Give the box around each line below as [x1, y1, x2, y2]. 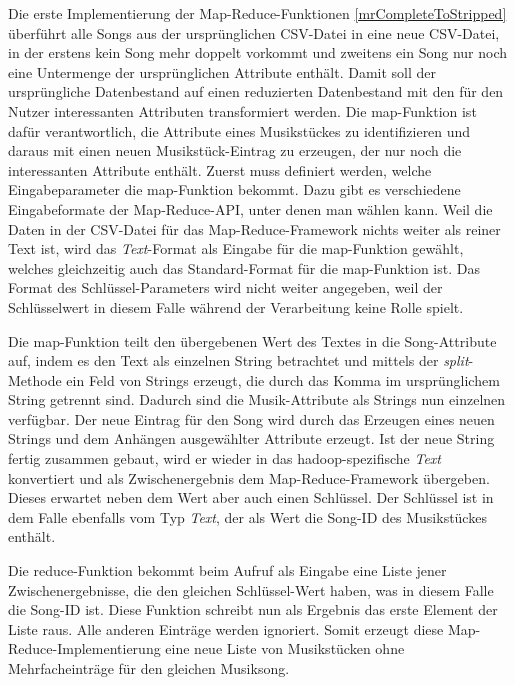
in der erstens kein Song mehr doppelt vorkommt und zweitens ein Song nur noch [8, 42, 507, 63]
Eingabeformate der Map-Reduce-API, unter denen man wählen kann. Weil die [8, 198, 493, 219]
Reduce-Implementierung [8, 638, 161, 659]
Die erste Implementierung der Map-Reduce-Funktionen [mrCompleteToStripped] [8, 3, 507, 23]
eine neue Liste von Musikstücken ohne [165, 638, 405, 659]
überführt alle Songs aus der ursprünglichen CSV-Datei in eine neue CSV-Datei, [8, 22, 500, 43]
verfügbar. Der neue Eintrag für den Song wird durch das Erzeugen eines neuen [8, 408, 495, 429]
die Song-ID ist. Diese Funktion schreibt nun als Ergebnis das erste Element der [8, 599, 498, 620]
